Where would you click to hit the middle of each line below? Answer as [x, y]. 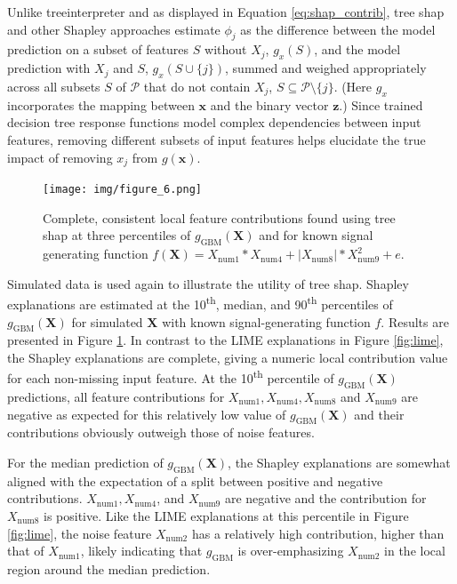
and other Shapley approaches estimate [114, 29]
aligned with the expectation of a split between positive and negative [195, 480]
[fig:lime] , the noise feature [80, 533]
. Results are [415, 321]
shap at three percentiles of [117, 235]
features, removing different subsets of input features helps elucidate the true [216, 139]
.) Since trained [381, 104]
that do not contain [197, 86]
